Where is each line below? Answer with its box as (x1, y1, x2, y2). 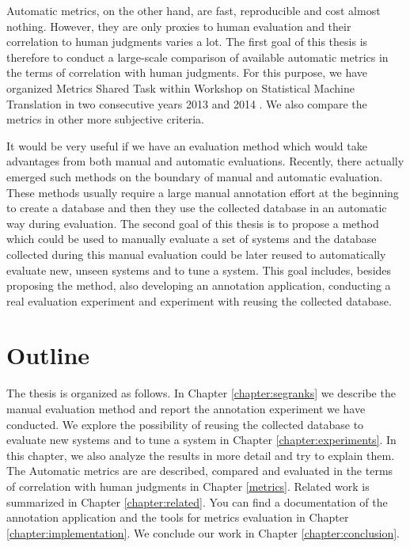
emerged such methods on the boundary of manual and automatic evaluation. (6, 168, 383, 184)
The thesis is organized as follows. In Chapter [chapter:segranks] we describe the (6, 385, 396, 401)
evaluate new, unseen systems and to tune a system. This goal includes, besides (6, 261, 392, 278)
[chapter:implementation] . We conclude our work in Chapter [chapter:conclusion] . (6, 524, 400, 541)
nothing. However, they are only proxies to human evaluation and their (6, 17, 351, 34)
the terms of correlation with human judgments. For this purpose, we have (6, 64, 368, 81)
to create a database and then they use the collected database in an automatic (6, 199, 387, 216)
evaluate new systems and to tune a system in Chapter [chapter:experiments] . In (6, 431, 397, 448)
